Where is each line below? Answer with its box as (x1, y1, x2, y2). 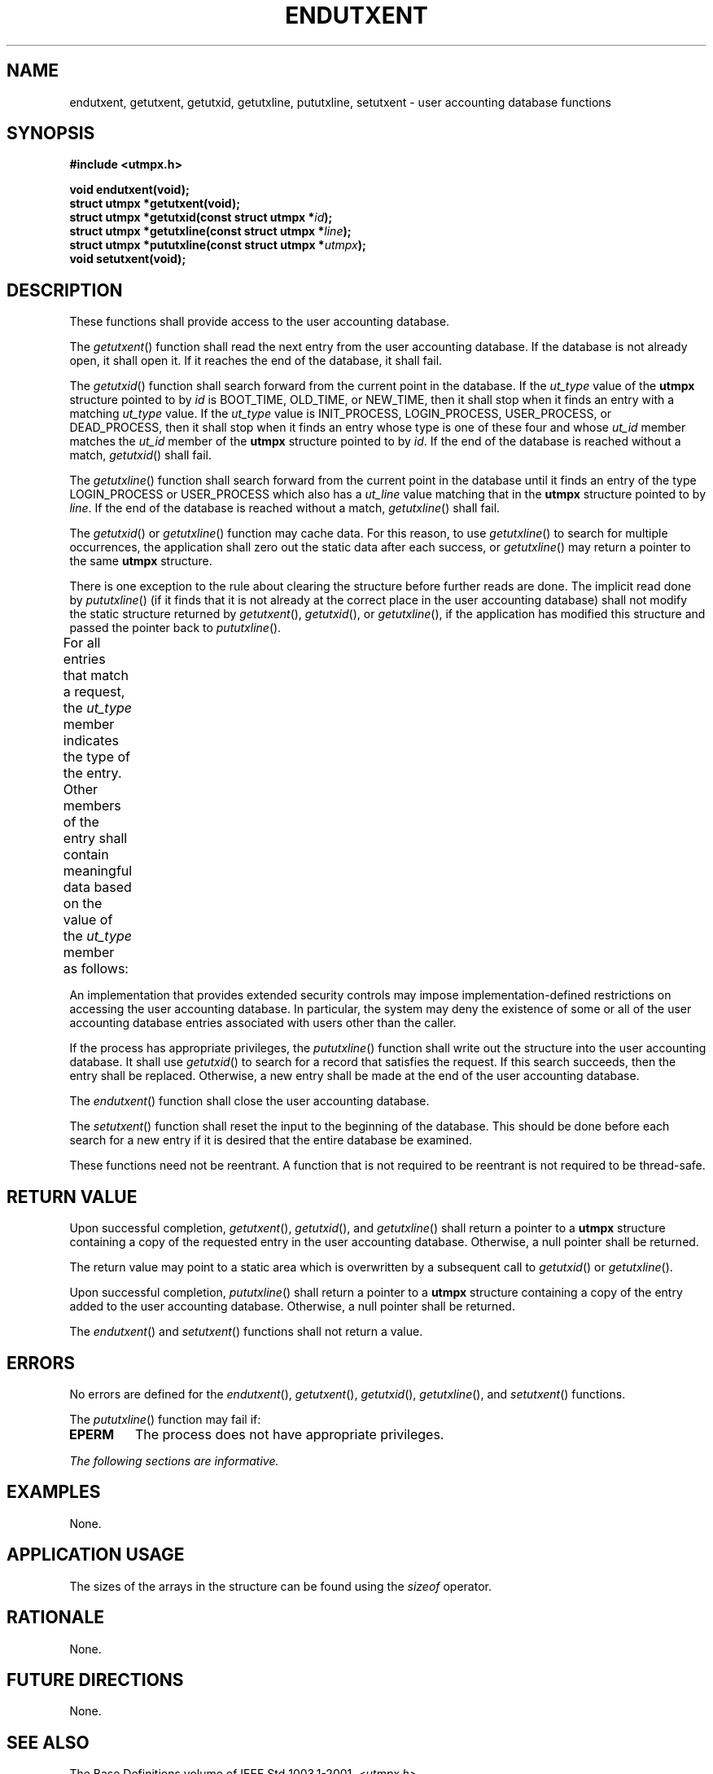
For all (63, 635, 101, 652)
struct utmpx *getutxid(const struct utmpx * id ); (69, 210, 333, 225)
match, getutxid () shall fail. (69, 448, 212, 463)
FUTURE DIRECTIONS (7, 1669, 184, 1690)
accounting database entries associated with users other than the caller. (69, 1016, 457, 1030)
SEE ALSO (7, 1732, 90, 1753)
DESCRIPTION (7, 279, 123, 301)
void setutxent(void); (69, 252, 186, 266)
